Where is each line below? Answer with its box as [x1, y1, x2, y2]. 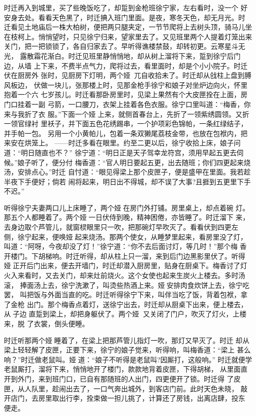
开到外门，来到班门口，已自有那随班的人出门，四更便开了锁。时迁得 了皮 [4, 373, 241, 383]
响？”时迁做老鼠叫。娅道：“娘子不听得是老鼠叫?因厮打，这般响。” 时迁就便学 [4, 354, 253, 364]
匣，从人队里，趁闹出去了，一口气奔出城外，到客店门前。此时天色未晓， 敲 [4, 383, 248, 393]
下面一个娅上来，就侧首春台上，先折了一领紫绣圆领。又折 [61, 108, 250, 119]
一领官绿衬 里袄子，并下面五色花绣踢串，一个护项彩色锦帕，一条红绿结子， [4, 118, 248, 129]
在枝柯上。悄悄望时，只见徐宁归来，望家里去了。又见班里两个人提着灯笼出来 [4, 31, 252, 41]
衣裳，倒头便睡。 [33, 318, 89, 328]
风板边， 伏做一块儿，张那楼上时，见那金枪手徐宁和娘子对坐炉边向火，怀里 [4, 79, 248, 90]
